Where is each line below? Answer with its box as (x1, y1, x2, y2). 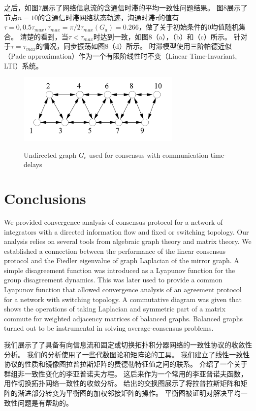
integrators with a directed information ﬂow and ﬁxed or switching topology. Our (4, 226, 249, 237)
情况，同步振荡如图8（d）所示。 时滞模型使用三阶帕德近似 (43, 41, 232, 51)
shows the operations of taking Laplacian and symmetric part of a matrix (4, 304, 225, 314)
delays (24, 159, 42, 170)
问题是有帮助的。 (17, 397, 73, 408)
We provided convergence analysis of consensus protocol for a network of (4, 216, 223, 227)
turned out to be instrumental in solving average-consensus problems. (4, 323, 214, 333)
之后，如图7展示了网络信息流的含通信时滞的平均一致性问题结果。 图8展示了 (4, 2, 248, 12)
